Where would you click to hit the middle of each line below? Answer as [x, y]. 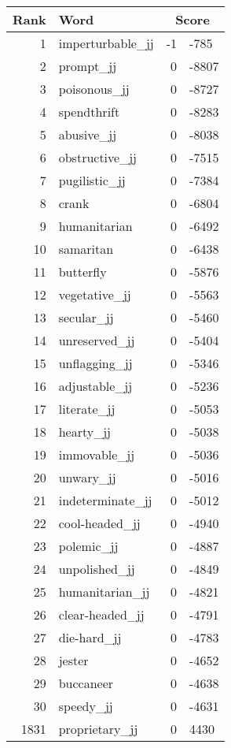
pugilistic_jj [92, 180]
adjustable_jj [95, 386]
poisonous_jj [94, 89]
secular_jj [86, 317]
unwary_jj [87, 477]
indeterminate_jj [105, 500]
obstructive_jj [97, 157]
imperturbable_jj [106, 43]
